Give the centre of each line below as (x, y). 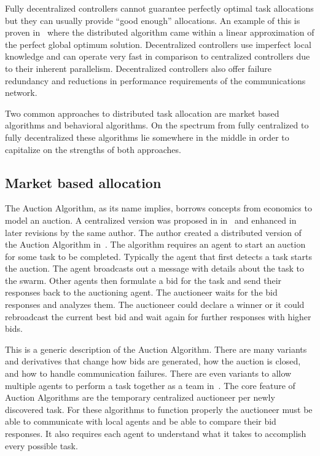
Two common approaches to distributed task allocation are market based (142, 113)
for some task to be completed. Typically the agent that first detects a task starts (158, 256)
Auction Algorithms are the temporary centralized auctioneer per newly (140, 397)
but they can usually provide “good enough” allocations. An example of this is (153, 20)
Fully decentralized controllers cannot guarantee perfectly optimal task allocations (159, 8)
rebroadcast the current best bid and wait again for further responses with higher (158, 316)
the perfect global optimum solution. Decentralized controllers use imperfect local (158, 44)
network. (21, 92)
